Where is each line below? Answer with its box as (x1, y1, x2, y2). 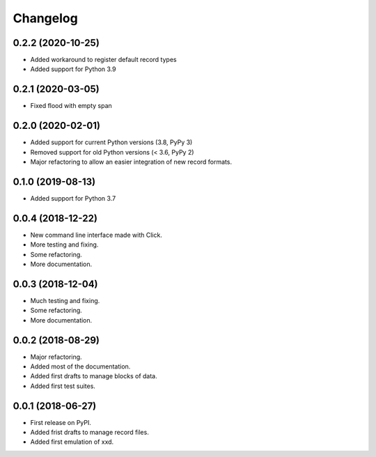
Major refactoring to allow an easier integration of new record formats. (30, 157, 233, 166)
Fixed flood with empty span (30, 102, 113, 110)
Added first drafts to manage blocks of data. (30, 372, 157, 380)
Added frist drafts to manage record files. (30, 428, 149, 437)
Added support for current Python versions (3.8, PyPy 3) (30, 138, 193, 146)
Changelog (13, 10, 78, 26)
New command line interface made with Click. (30, 231, 163, 239)
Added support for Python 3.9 (30, 65, 116, 73)
